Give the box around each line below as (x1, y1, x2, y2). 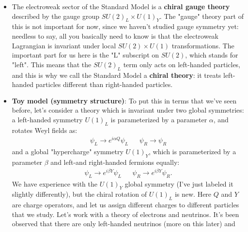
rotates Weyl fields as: (12, 125, 77, 135)
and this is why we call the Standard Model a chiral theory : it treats (12, 70, 221, 80)
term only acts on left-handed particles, (123, 59, 241, 69)
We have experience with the (12, 178, 97, 188)
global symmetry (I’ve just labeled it (124, 178, 233, 188)
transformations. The (171, 40, 234, 50)
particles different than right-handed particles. (35, 79, 173, 89)
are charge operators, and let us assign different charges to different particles (12, 200, 239, 210)
